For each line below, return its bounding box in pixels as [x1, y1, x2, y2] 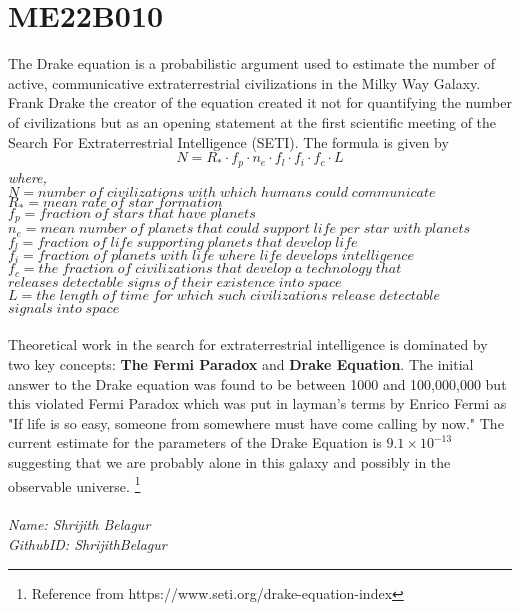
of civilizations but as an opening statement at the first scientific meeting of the [8, 111, 497, 132]
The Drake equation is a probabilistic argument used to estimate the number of [8, 53, 496, 74]
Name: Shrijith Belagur [8, 514, 151, 535]
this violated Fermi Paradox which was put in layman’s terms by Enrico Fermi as [8, 393, 507, 414]
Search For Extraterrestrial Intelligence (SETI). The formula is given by [8, 131, 449, 152]
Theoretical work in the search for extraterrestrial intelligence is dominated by [8, 334, 488, 355]
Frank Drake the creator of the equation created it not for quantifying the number [8, 92, 512, 113]
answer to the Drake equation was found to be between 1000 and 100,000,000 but [8, 373, 507, 394]
